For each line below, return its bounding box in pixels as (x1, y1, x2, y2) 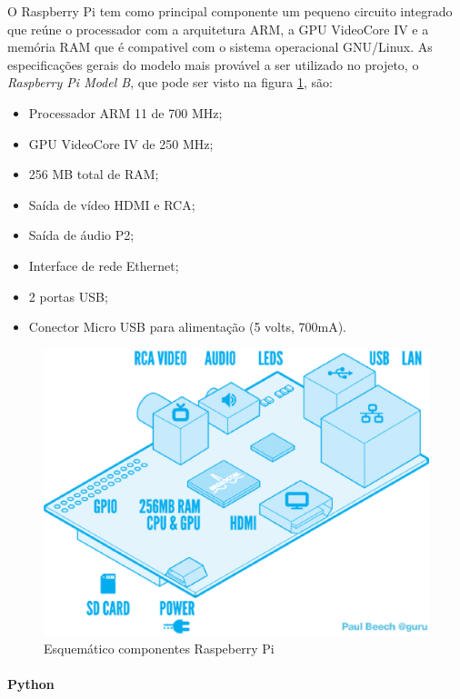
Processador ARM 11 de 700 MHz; (28, 103, 223, 122)
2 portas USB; (28, 286, 108, 305)
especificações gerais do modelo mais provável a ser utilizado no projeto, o (7, 55, 419, 74)
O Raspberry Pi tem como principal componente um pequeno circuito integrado (7, 2, 453, 20)
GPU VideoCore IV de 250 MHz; (28, 134, 214, 153)
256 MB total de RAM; (28, 165, 159, 184)
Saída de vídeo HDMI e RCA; (28, 195, 195, 214)
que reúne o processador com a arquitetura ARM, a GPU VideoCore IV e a (7, 19, 429, 38)
